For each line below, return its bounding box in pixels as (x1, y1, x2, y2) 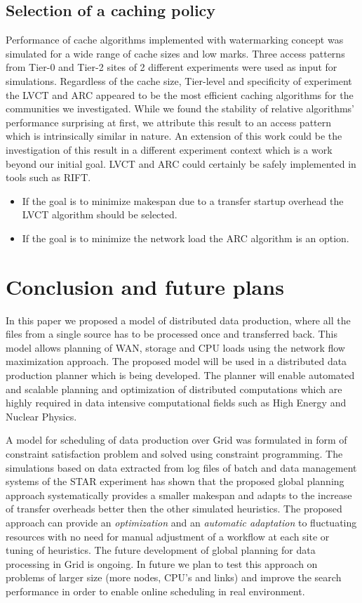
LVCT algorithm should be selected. (22, 207, 177, 222)
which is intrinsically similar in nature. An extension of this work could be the (6, 128, 342, 143)
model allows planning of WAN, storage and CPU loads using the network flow (6, 340, 345, 354)
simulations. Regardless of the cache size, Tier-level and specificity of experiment (6, 73, 352, 88)
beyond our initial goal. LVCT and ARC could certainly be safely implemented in (6, 156, 356, 171)
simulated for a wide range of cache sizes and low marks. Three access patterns (6, 46, 345, 60)
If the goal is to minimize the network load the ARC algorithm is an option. (22, 230, 349, 245)
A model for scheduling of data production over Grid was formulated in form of (6, 432, 347, 447)
